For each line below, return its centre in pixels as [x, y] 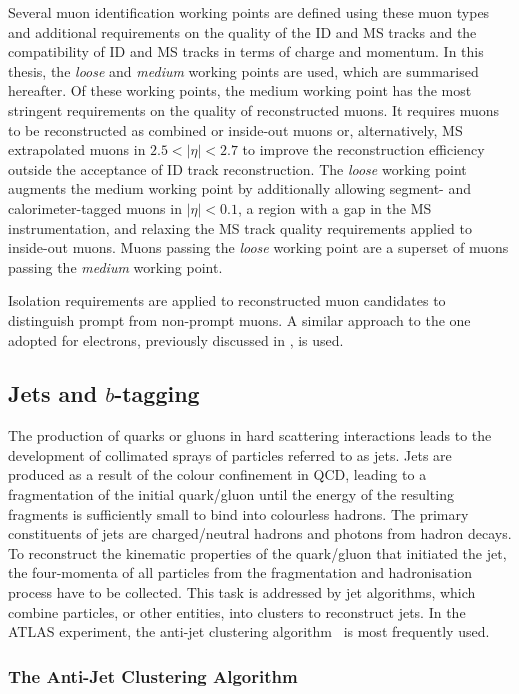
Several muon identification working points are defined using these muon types [249, 12]
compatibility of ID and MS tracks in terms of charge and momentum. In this [246, 51]
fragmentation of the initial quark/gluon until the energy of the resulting [231, 494]
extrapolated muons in [77, 149]
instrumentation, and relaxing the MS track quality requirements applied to [240, 227]
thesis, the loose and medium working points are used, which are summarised [243, 70]
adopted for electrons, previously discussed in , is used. [176, 339]
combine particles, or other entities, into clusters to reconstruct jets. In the [237, 611]
